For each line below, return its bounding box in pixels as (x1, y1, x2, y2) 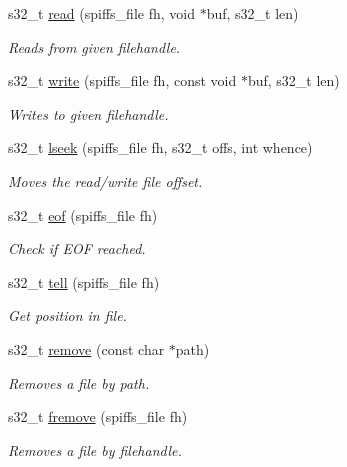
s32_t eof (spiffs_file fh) (8, 204, 158, 225)
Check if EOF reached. (8, 238, 146, 259)
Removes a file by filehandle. (8, 439, 182, 460)
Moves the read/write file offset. (8, 170, 203, 191)
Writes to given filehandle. (8, 103, 169, 124)
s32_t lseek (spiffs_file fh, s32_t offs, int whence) (8, 137, 313, 158)
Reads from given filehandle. (8, 36, 181, 57)
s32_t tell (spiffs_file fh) (8, 271, 160, 292)
